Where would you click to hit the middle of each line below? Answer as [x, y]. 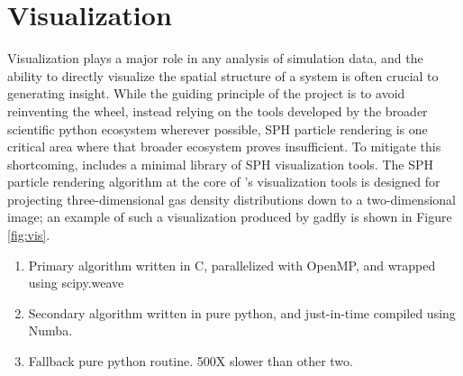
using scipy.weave [76, 283]
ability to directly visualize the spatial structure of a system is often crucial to [223, 75]
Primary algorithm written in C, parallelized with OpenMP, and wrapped [232, 265]
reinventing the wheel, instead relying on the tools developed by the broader [218, 110]
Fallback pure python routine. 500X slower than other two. [191, 361]
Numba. [50, 330]
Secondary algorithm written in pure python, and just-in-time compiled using [242, 312]
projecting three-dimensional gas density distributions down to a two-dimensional [231, 199]
